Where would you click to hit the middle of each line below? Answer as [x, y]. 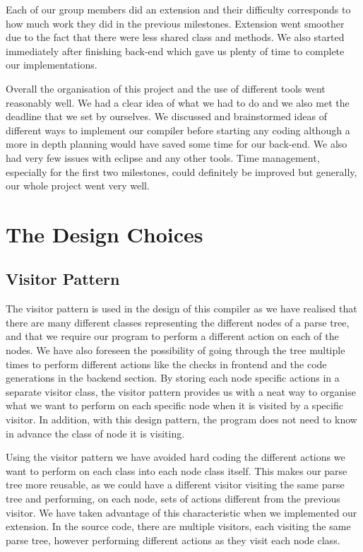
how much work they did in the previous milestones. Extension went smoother [175, 23]
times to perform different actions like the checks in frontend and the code [166, 364]
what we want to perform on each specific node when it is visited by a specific [174, 405]
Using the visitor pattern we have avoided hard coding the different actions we [175, 457]
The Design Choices [105, 234]
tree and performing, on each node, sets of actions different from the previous [173, 499]
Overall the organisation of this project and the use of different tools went [166, 88]
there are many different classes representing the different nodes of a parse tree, [178, 322]
